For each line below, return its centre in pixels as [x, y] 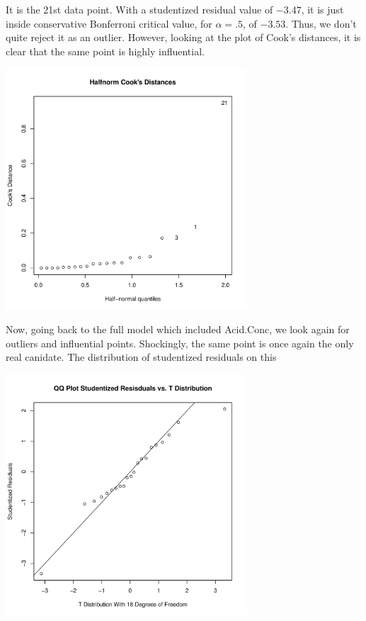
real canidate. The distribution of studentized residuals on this [141, 357]
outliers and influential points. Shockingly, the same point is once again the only [180, 343]
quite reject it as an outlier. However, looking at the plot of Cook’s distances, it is [183, 37]
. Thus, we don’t [321, 23]
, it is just [322, 9]
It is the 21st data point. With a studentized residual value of [139, 9]
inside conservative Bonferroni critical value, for [109, 23]
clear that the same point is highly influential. [105, 51]
